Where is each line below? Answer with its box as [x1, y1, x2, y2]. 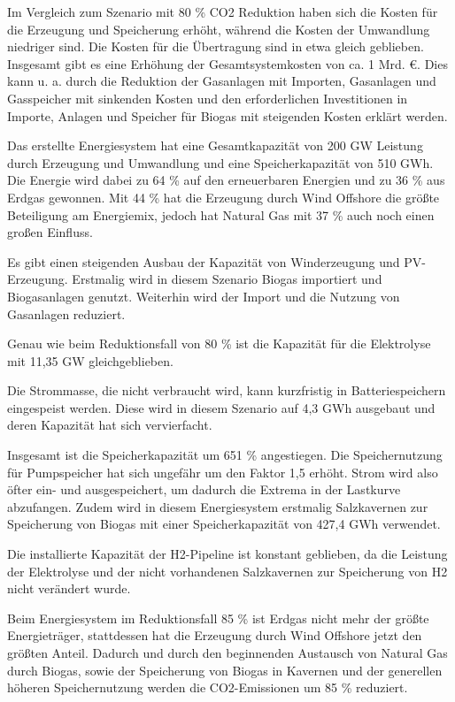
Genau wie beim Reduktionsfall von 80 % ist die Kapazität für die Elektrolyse [7, 334, 431, 353]
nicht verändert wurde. [7, 579, 131, 598]
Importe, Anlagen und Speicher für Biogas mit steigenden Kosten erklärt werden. [7, 106, 448, 125]
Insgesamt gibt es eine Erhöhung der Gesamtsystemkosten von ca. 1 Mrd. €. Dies [7, 54, 448, 72]
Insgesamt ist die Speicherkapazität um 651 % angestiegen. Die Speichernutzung [7, 446, 443, 464]
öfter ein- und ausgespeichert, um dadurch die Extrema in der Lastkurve [7, 480, 401, 499]
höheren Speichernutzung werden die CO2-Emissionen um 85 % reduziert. [7, 678, 408, 697]
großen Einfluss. [7, 223, 93, 241]
